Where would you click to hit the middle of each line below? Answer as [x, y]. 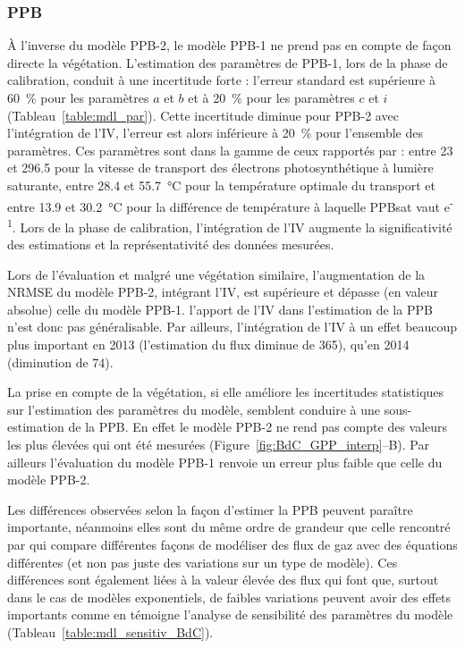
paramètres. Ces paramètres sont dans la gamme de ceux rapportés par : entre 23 [230, 150]
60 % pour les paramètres [78, 97]
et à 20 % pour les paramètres [271, 97]
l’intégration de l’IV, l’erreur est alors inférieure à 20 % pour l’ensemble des [215, 133]
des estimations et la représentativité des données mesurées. [171, 244]
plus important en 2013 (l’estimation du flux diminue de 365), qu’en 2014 [208, 345]
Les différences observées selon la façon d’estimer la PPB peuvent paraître [210, 509]
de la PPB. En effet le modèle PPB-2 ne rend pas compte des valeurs [258, 427]
